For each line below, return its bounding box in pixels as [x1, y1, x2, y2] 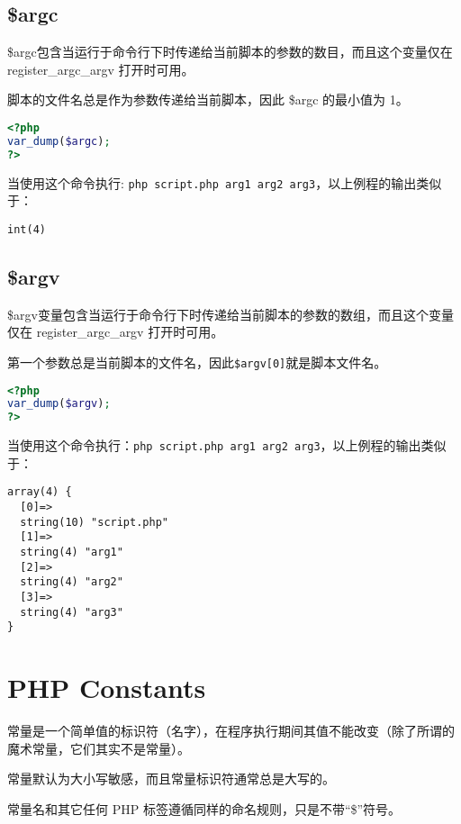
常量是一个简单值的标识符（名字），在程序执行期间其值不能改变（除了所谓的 [7, 721, 455, 740]
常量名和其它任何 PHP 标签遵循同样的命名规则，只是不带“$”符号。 [7, 799, 402, 818]
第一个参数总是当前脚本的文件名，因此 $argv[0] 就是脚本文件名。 [7, 352, 387, 371]
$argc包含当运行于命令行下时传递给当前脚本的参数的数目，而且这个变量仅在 [7, 42, 453, 61]
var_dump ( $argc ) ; [7, 134, 111, 148]
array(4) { [7, 485, 72, 499]
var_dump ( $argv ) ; [7, 397, 111, 411]
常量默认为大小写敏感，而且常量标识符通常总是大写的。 [7, 769, 335, 788]
